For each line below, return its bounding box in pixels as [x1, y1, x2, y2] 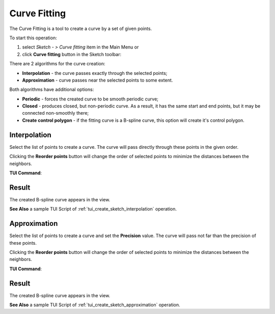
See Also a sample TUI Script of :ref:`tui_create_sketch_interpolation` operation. [9, 206, 177, 212]
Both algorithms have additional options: [9, 87, 94, 93]
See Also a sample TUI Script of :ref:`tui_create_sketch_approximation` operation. [9, 301, 180, 308]
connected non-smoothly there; [22, 110, 89, 116]
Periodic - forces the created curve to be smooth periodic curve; [22, 96, 159, 102]
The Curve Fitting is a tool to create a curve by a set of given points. [9, 25, 152, 32]
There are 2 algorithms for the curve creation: [9, 61, 105, 67]
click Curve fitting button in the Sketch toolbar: [22, 51, 122, 57]
